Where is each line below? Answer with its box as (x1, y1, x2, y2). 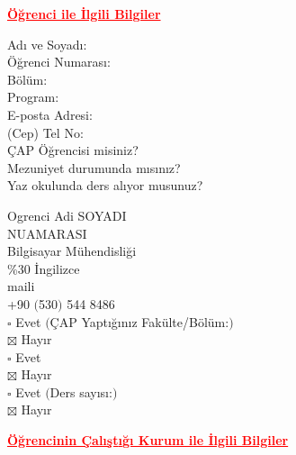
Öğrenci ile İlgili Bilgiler (7, 5, 161, 23)
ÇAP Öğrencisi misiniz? (7, 141, 139, 159)
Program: (7, 87, 59, 106)
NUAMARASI (7, 223, 87, 242)
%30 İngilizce (7, 259, 80, 278)
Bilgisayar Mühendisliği (7, 241, 137, 260)
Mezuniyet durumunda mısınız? (7, 158, 181, 177)
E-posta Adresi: (7, 105, 93, 123)
